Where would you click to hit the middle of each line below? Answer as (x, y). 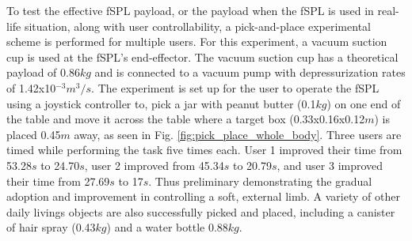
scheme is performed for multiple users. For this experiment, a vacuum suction (197, 41)
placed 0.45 (34, 134)
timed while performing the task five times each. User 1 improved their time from (204, 150)
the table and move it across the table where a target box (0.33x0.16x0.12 (186, 119)
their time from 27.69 (58, 181)
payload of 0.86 (43, 72)
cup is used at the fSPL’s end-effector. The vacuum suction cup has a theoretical (202, 56)
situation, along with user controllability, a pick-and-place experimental (197, 26)
